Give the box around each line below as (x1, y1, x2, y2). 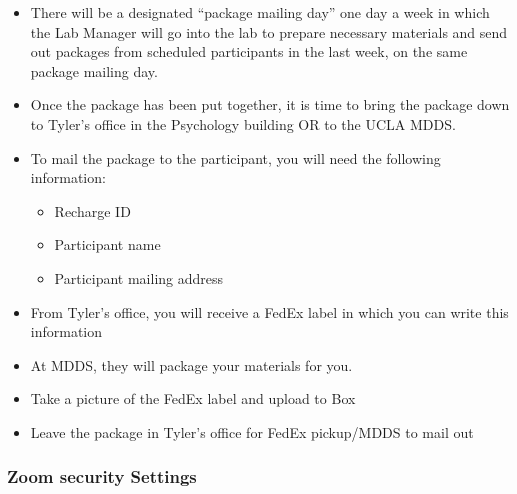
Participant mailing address (54, 267, 224, 288)
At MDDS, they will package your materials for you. (30, 354, 353, 375)
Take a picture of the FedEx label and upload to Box (30, 388, 356, 409)
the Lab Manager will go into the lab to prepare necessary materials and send (30, 21, 508, 42)
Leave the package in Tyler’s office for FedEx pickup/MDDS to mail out (30, 421, 474, 442)
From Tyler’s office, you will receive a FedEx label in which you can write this (30, 301, 509, 322)
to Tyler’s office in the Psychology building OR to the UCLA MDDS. (30, 113, 456, 134)
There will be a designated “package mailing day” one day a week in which (30, 2, 490, 22)
